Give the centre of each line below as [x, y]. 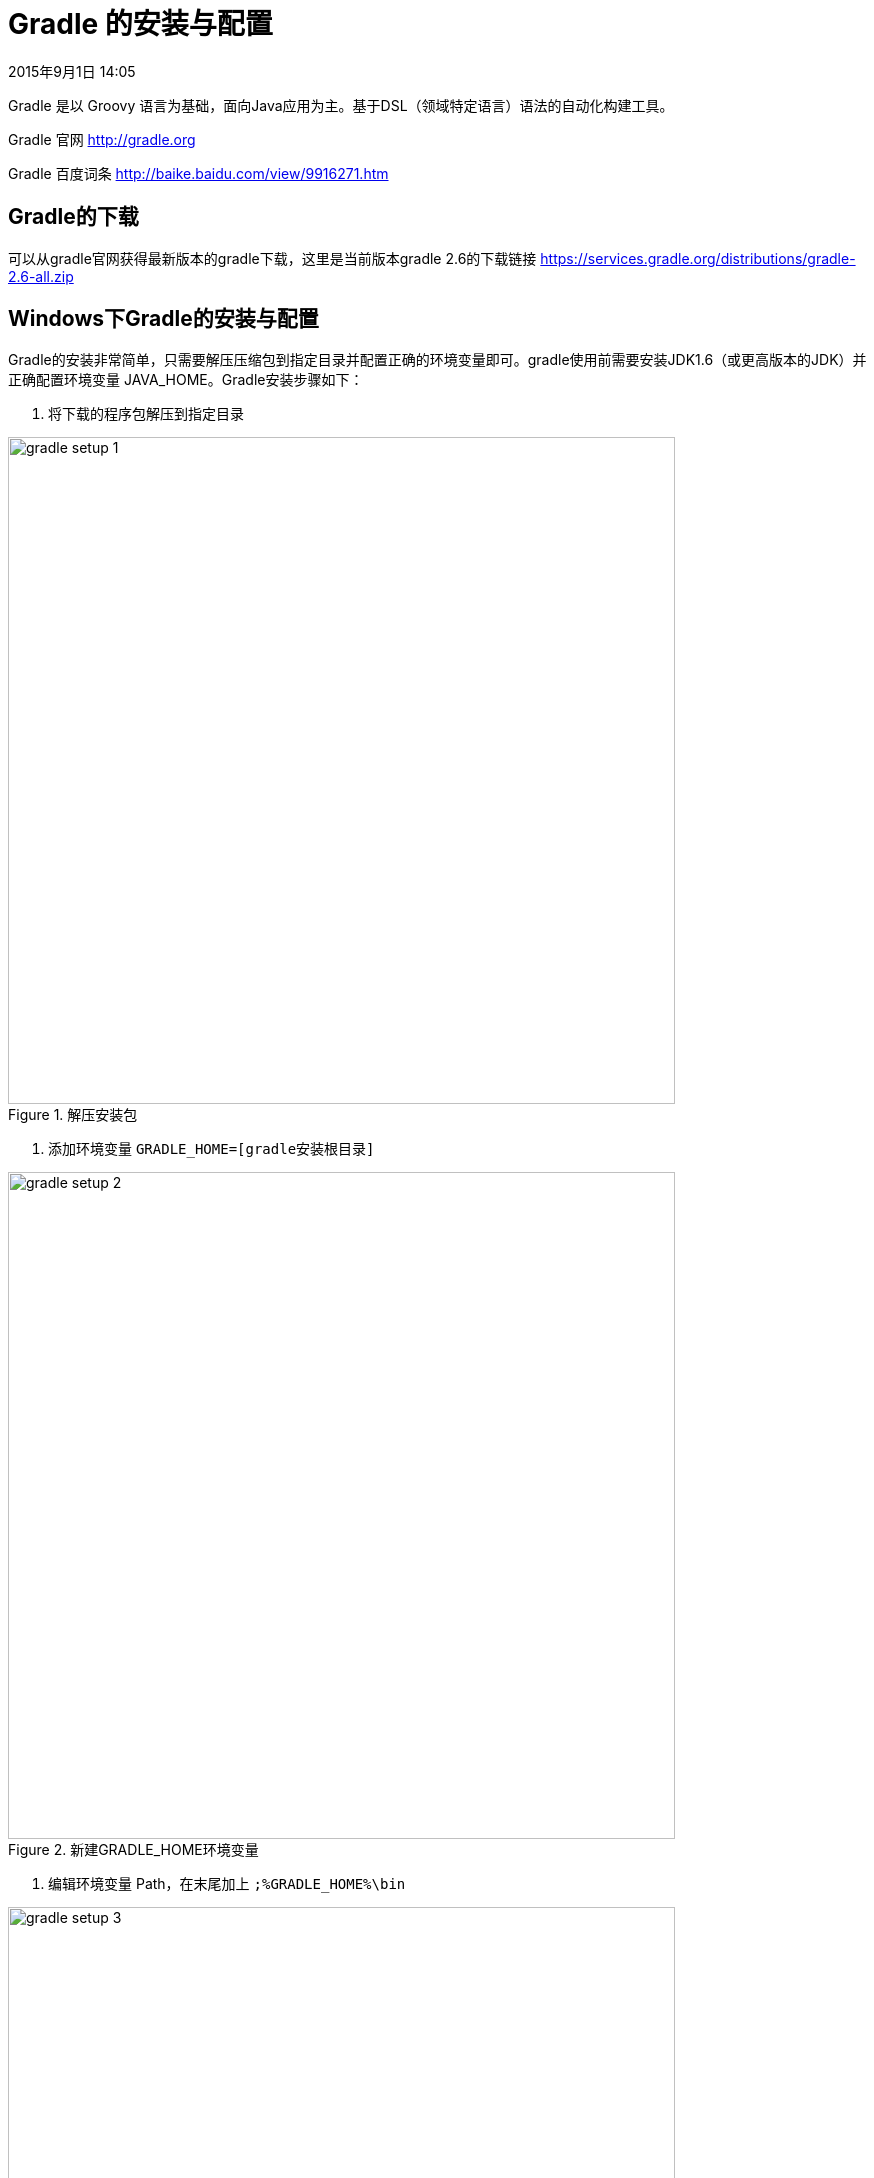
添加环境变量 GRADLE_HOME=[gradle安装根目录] [211, 1149]
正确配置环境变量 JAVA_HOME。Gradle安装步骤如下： [186, 380]
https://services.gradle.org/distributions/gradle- [698, 258]
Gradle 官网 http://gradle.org [102, 139]
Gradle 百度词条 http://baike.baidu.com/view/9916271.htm [198, 173]
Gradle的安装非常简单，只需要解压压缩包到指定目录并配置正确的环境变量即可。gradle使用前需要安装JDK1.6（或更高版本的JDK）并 [437, 360]
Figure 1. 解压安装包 [73, 1115]
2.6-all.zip [41, 276]
